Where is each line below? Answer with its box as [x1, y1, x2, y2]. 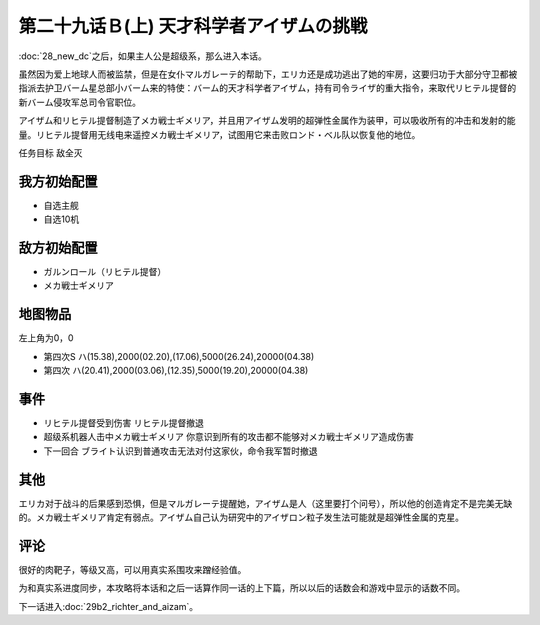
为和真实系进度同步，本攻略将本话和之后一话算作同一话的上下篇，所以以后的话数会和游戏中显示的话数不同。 [18, 582, 465, 594]
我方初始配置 [18, 173, 98, 190]
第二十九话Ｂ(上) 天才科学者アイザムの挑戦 [18, 15, 368, 37]
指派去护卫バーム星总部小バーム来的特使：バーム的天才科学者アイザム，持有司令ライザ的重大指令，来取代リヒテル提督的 [18, 82, 517, 94]
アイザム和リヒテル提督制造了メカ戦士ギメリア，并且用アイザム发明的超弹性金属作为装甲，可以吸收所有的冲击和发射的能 [18, 115, 516, 127]
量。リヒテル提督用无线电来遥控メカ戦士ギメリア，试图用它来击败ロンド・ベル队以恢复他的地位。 [18, 128, 421, 140]
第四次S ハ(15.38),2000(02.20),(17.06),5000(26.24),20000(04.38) [43, 350, 315, 362]
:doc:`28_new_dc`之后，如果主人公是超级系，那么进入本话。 [18, 50, 267, 62]
